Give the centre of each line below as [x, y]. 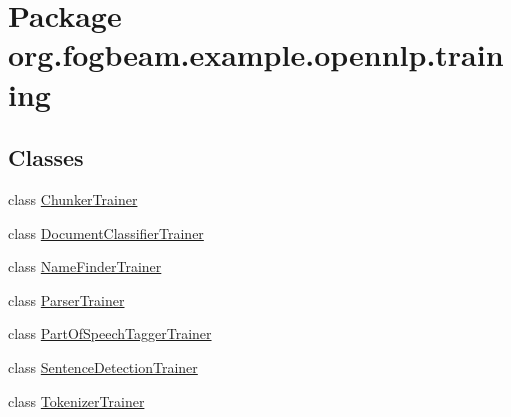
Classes [46, 157]
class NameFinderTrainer [85, 266]
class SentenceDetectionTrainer [103, 366]
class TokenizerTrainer [76, 400]
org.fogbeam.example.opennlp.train [256, 54]
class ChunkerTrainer [73, 198]
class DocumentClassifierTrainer [106, 232]
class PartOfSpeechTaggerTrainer [110, 333]
